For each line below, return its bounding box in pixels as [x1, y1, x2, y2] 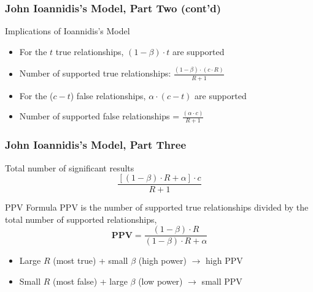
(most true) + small [53, 254, 128, 267]
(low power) [138, 275, 183, 287]
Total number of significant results [5, 161, 134, 174]
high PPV [206, 254, 243, 267]
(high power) [138, 254, 187, 267]
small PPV [201, 275, 242, 287]
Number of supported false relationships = [19, 110, 180, 122]
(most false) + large [53, 275, 128, 287]
